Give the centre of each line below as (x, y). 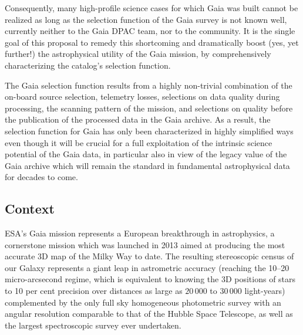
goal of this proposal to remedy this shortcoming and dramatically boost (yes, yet (152, 42)
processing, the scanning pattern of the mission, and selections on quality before (149, 108)
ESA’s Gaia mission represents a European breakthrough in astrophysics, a (140, 233)
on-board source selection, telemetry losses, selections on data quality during (142, 97)
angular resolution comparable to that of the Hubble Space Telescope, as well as (149, 314)
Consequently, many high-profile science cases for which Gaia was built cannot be (151, 8)
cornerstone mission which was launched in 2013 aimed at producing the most (145, 244)
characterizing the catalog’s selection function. (88, 65)
